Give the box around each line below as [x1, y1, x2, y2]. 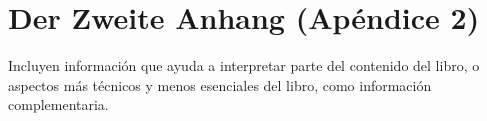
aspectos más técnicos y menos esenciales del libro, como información [8, 74, 432, 95]
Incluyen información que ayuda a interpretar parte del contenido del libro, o [8, 55, 480, 76]
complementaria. [8, 94, 109, 115]
